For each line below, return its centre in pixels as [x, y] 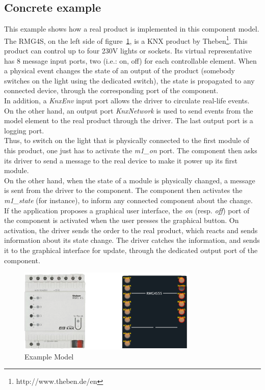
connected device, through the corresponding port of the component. [111, 90]
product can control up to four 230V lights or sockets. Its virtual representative [128, 51]
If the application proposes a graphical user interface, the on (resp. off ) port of [127, 210]
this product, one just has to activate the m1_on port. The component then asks [131, 150]
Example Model [49, 356]
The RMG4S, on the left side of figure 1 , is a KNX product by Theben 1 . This [126, 40]
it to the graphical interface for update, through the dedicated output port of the [131, 250]
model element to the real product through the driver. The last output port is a [129, 120]
